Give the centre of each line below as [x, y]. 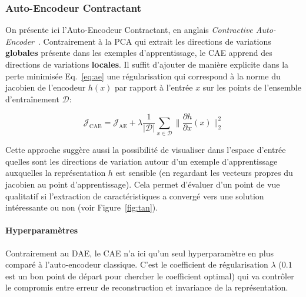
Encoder [20, 41]
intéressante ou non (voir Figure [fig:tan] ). [82, 207]
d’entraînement [32, 99]
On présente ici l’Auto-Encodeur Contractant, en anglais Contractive [129, 30]
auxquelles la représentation [56, 173]
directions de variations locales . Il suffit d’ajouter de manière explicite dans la [147, 64]
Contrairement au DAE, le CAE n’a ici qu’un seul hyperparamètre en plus [139, 253]
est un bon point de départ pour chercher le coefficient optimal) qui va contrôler [150, 276]
